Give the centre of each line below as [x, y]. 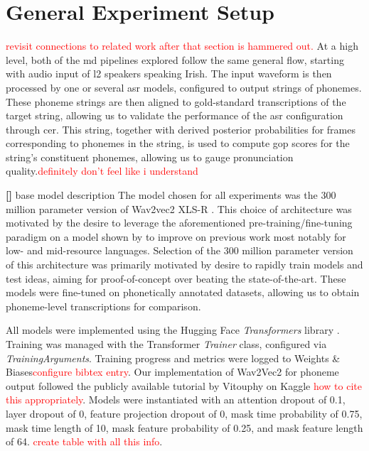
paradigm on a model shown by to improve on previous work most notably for [176, 236]
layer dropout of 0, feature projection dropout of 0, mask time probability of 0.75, [184, 413]
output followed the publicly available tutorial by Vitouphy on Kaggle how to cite [184, 385]
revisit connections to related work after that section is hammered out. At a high [182, 46]
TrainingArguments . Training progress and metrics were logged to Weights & [173, 358]
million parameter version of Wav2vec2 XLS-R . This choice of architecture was [179, 208]
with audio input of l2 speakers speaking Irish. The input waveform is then [169, 74]
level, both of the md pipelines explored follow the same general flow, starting [175, 59]
